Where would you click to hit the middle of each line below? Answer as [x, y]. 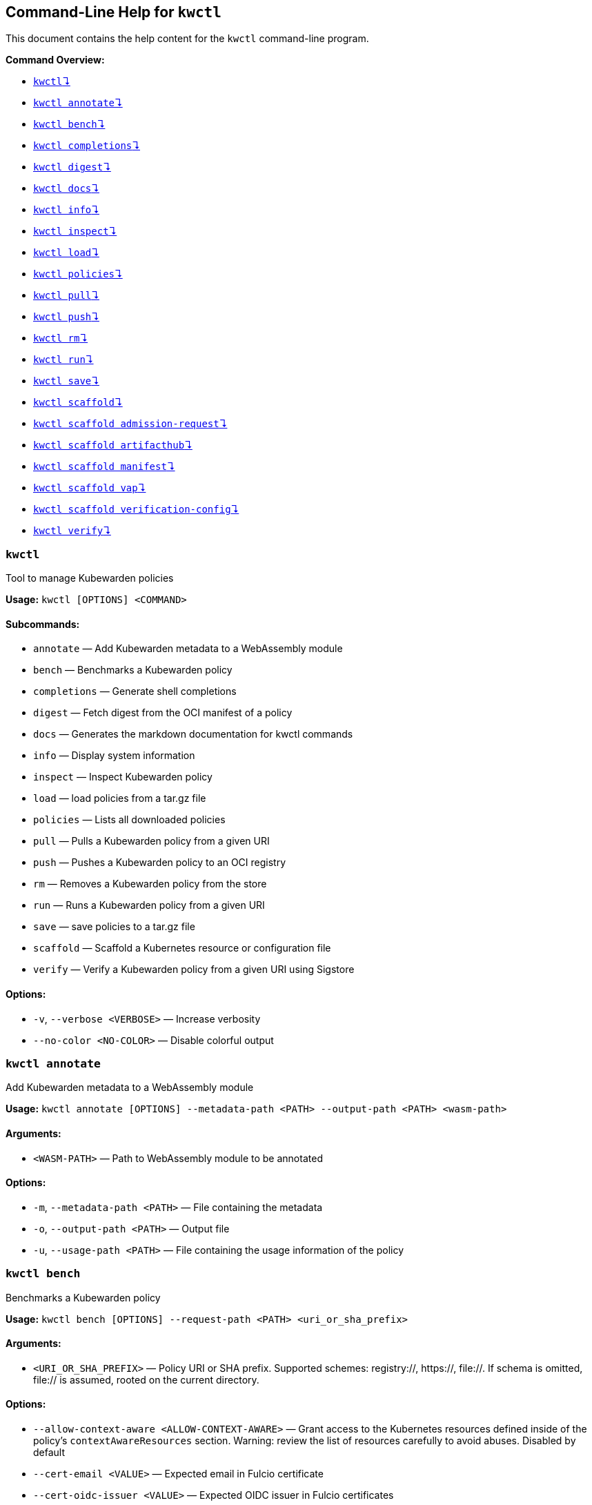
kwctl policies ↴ [78, 274]
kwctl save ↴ [66, 381]
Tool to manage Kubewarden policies [90, 578]
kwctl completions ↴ [87, 146]
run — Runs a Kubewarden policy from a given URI [149, 905]
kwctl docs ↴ [66, 188]
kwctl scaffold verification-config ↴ [136, 509]
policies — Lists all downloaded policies [129, 820]
